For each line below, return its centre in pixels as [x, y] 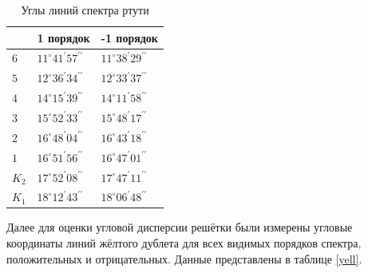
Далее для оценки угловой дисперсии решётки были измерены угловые [180, 227]
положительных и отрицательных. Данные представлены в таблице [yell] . [184, 258]
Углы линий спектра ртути [85, 10]
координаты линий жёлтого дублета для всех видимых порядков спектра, [184, 243]
